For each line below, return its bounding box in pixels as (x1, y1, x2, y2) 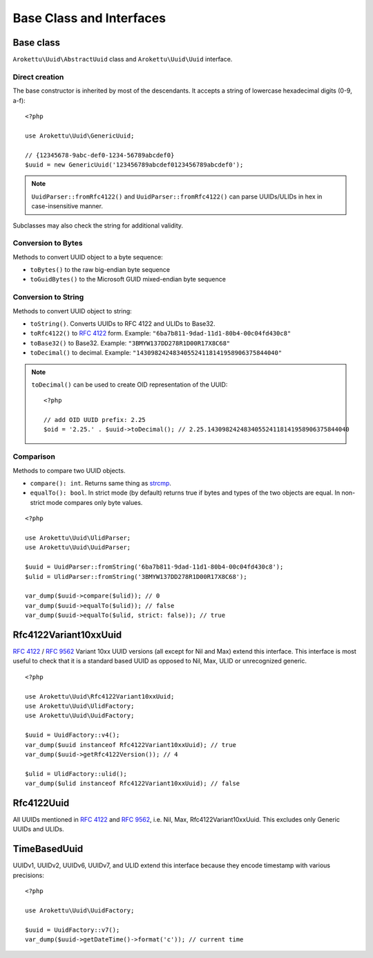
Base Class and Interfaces (12, 10, 166, 26)
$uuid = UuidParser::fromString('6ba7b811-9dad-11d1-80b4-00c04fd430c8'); (25, 563, 284, 571)
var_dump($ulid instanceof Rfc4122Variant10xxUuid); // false (25, 780, 240, 788)
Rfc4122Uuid (12, 797, 70, 809)
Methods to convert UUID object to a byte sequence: (12, 252, 164, 261)
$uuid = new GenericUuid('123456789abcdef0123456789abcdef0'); (25, 160, 244, 169)
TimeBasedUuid (12, 843, 84, 855)
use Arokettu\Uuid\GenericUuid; (25, 131, 135, 140)
